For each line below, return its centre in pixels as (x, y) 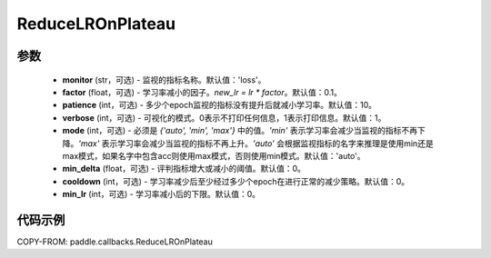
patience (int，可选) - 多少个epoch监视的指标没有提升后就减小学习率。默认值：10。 (220, 105)
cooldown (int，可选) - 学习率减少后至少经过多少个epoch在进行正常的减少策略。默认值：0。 (235, 181)
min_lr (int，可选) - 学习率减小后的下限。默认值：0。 (161, 194)
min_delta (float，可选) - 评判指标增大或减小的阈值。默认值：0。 (184, 169)
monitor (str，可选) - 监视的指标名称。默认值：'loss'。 (164, 79)
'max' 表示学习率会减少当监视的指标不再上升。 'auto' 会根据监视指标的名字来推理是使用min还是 (256, 143)
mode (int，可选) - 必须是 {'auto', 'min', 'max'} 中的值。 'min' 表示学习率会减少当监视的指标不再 (240, 131)
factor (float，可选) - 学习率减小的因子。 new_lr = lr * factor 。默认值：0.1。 (202, 92)
